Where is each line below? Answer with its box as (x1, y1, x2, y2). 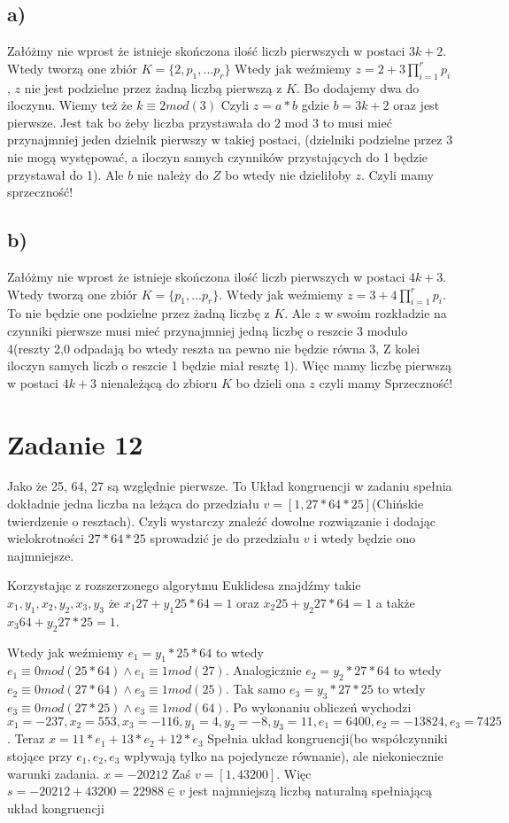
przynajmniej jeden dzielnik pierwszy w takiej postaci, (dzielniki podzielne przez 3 (7, 130, 453, 149)
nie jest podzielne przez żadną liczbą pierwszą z (24, 78, 282, 97)
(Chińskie (372, 494, 424, 513)
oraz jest (393, 96, 440, 114)
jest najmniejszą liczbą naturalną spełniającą (189, 781, 432, 800)
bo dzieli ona (235, 373, 305, 392)
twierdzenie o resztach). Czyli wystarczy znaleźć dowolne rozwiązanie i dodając (7, 511, 436, 530)
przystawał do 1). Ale (7, 165, 124, 183)
